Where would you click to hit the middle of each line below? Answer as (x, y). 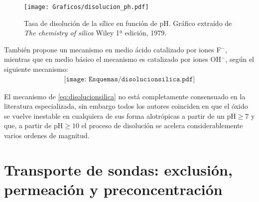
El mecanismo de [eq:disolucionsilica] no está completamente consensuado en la (125, 96)
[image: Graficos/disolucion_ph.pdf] (86, 7)
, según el (240, 59)
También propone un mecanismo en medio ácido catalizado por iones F (113, 49)
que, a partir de (28, 125)
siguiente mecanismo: (36, 69)
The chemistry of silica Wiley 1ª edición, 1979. (95, 33)
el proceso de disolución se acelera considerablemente (162, 125)
